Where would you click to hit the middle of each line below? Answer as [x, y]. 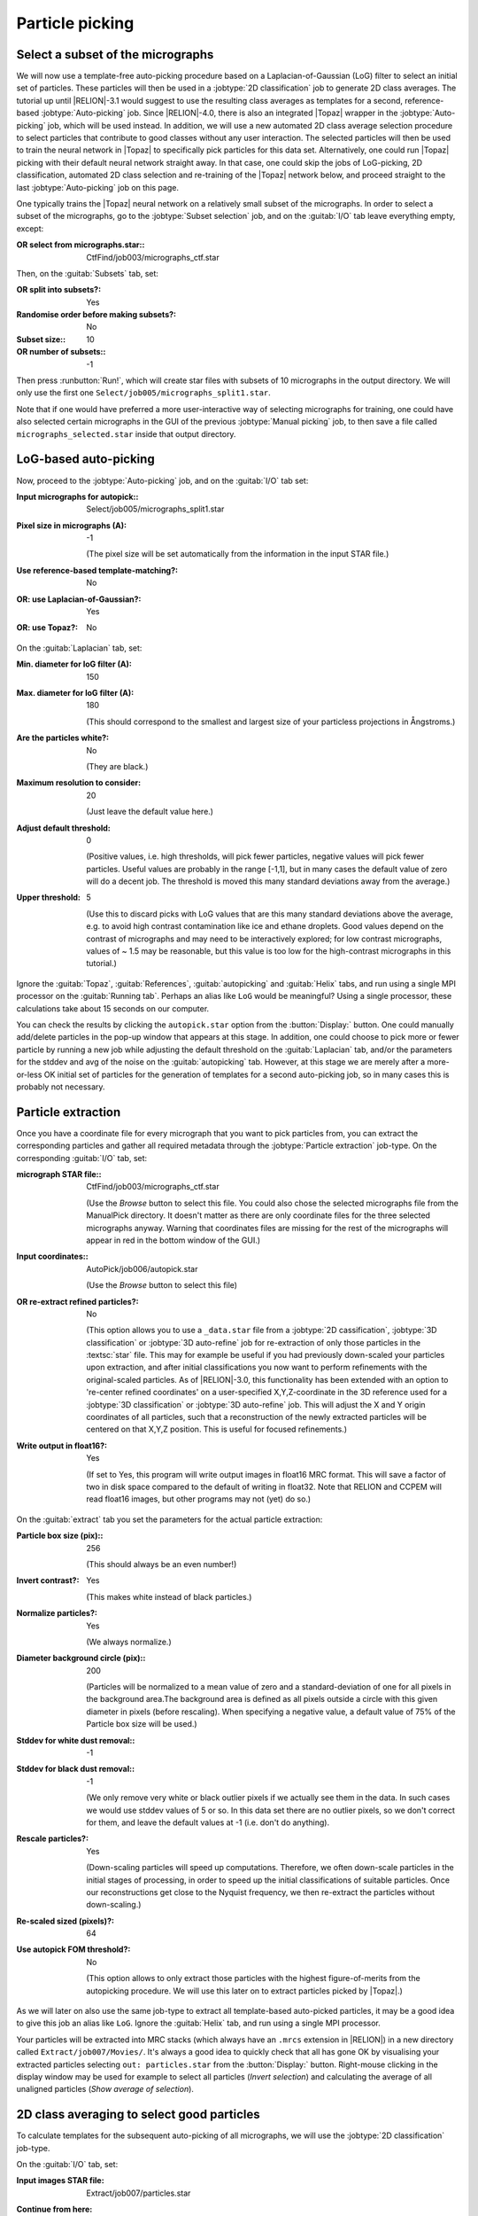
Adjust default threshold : [63, 828]
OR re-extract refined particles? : [77, 1301]
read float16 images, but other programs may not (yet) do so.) [199, 1499]
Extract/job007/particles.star [139, 2193]
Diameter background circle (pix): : [81, 1658]
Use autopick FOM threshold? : [73, 1949]
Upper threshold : [49, 897]
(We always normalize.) [129, 1642]
